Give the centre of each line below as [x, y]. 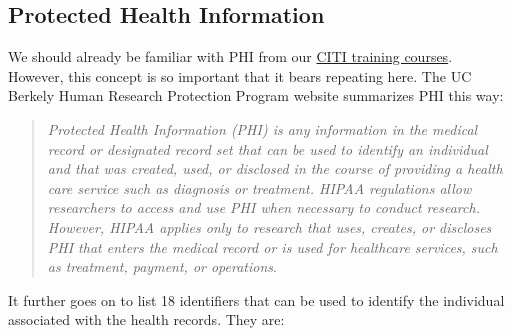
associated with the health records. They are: [146, 319]
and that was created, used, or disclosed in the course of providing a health [275, 168]
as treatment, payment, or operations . [162, 266]
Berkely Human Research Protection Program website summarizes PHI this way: [256, 95]
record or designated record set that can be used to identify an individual [267, 148]
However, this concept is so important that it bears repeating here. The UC [240, 75]
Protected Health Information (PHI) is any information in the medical [262, 128]
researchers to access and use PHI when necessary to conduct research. [263, 207]
